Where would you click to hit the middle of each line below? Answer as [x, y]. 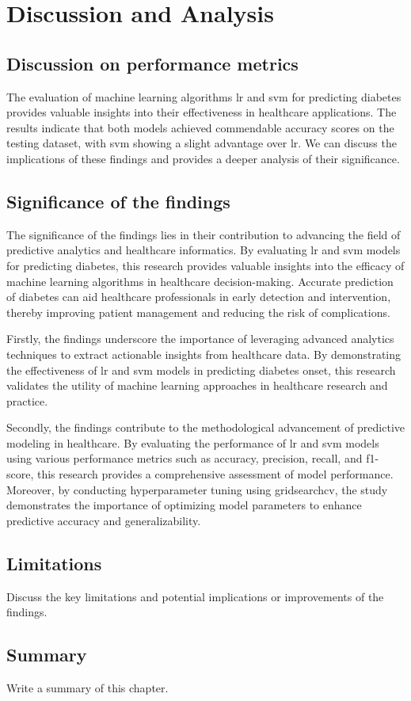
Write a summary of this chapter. [88, 688]
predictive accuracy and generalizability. [104, 520]
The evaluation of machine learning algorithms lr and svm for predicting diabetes [204, 96]
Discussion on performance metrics [152, 63]
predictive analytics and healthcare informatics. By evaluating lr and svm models [204, 250]
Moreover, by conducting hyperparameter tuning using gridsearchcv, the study [197, 489]
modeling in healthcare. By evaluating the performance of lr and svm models [193, 442]
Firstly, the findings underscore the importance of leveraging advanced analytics [200, 339]
